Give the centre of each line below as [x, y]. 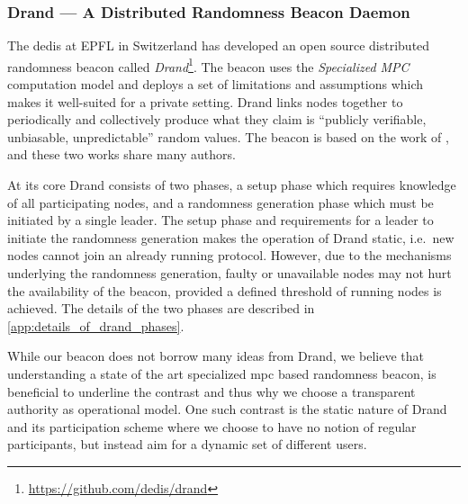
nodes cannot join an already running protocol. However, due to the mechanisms [229, 255]
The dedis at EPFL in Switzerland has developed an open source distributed [219, 45]
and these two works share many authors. [121, 154]
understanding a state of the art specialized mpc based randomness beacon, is [222, 373]
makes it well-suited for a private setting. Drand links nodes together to [205, 101]
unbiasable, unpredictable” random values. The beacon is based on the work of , [228, 136]
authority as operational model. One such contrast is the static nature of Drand [227, 409]
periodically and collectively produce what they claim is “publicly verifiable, [217, 119]
